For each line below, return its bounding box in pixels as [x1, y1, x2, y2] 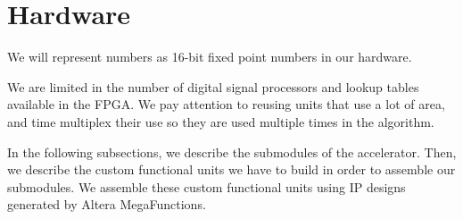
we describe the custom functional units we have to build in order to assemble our [7, 160, 456, 179]
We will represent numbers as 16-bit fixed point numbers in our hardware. [7, 47, 412, 66]
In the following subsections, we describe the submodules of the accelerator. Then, [7, 142, 457, 161]
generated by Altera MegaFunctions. [7, 195, 206, 214]
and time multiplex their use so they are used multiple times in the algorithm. [7, 112, 434, 131]
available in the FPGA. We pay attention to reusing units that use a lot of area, [7, 95, 445, 114]
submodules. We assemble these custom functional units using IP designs [7, 177, 406, 196]
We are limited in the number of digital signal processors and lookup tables [7, 77, 419, 96]
